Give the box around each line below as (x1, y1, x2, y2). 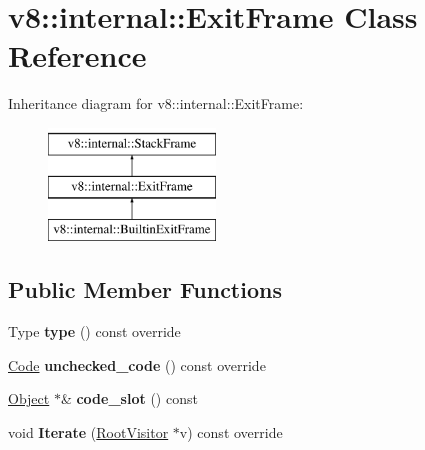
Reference (8, 35, 147, 76)
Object (8, 388, 50, 409)
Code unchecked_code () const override (8, 354, 266, 375)
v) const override (179, 421, 283, 442)
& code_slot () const (60, 388, 198, 409)
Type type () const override (8, 321, 181, 342)
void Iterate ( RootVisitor (8, 421, 169, 442)
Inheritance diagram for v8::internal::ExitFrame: (8, 93, 304, 114)
